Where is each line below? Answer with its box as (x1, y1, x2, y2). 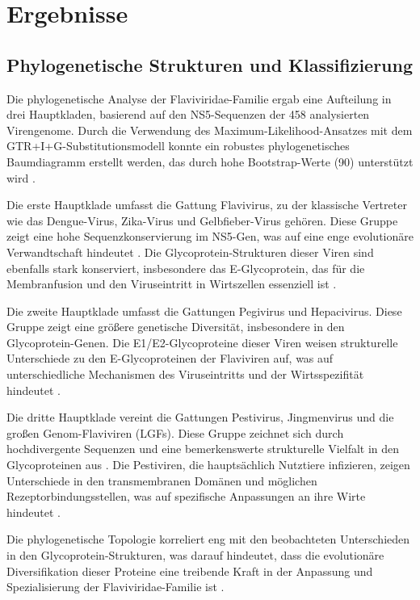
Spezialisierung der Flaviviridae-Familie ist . (6, 578, 225, 595)
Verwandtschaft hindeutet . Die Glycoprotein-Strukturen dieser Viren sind (6, 243, 374, 260)
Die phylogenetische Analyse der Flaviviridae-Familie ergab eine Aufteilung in (6, 90, 392, 107)
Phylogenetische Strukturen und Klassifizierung (6, 52, 414, 77)
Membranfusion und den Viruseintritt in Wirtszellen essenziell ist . (6, 275, 337, 292)
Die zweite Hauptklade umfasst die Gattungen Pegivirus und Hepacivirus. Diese (6, 302, 402, 319)
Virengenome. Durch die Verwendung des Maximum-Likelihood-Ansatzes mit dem (6, 121, 413, 138)
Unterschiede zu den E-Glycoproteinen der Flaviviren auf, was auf (6, 350, 334, 367)
